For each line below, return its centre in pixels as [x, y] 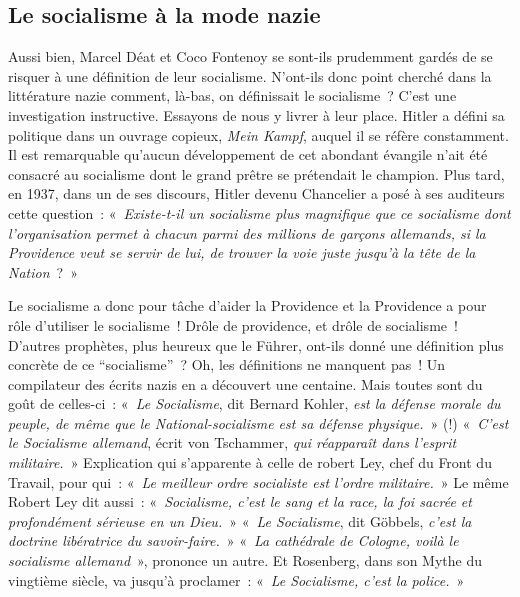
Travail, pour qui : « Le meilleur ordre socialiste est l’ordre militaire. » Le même [258, 481]
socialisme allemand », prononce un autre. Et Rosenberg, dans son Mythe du [245, 560]
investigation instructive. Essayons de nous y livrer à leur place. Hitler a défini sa [256, 114]
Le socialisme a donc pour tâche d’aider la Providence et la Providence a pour [247, 305]
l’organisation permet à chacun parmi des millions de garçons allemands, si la [247, 232]
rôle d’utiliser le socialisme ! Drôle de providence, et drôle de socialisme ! [233, 324]
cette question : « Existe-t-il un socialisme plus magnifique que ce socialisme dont [259, 212]
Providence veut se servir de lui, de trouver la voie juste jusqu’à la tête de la [242, 252]
